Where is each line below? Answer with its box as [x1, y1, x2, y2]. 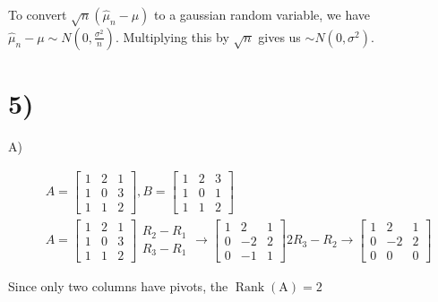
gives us [258, 27, 301, 46]
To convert [8, 5, 67, 23]
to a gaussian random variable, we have [154, 5, 370, 23]
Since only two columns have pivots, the [8, 276, 228, 295]
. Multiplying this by [115, 27, 229, 46]
